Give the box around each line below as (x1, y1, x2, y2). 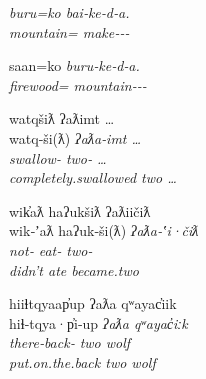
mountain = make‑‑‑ (9, 21, 130, 42)
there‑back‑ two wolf (9, 332, 131, 353)
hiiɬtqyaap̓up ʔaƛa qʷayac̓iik (9, 293, 177, 314)
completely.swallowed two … (9, 167, 177, 188)
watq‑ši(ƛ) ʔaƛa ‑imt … (9, 127, 142, 148)
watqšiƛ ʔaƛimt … (9, 108, 115, 129)
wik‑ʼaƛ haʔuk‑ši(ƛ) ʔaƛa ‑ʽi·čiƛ (9, 220, 199, 241)
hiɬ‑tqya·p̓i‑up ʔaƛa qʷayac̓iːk (9, 312, 188, 333)
